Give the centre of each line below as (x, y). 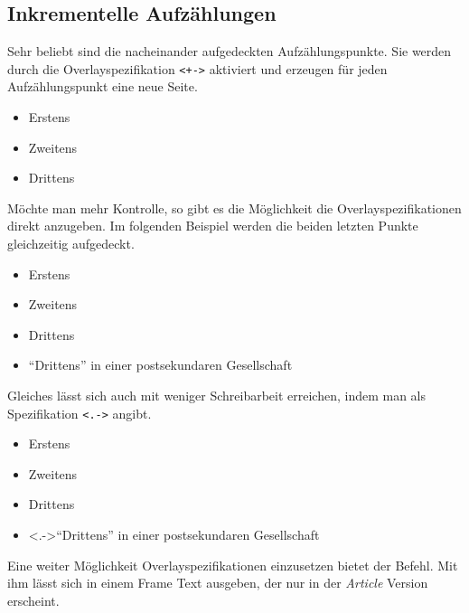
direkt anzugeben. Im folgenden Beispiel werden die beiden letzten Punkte (213, 226)
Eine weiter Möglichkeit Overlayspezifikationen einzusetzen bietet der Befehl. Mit (233, 565)
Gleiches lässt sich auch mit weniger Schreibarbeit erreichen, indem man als (217, 395)
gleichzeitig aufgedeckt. (71, 244)
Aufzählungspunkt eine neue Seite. (103, 86)
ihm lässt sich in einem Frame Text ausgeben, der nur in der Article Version (218, 583)
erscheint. (33, 600)
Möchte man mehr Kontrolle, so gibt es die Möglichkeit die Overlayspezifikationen (234, 207)
